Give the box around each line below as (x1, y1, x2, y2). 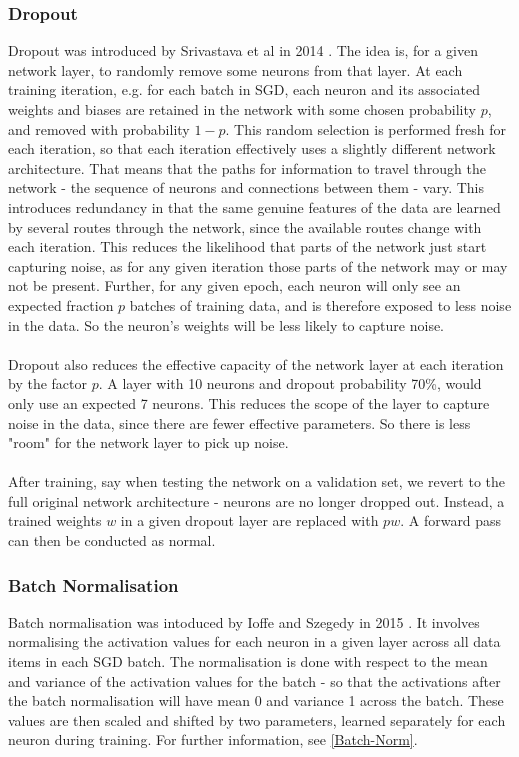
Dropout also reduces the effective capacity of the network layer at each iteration (8, 353, 504, 374)
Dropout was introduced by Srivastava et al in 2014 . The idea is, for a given (8, 40, 478, 61)
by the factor (8, 373, 87, 394)
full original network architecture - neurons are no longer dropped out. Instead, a (8, 490, 505, 511)
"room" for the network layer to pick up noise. (8, 432, 289, 453)
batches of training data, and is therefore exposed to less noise (129, 294, 512, 315)
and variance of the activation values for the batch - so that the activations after (8, 670, 501, 691)
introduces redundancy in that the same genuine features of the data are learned (8, 196, 501, 217)
